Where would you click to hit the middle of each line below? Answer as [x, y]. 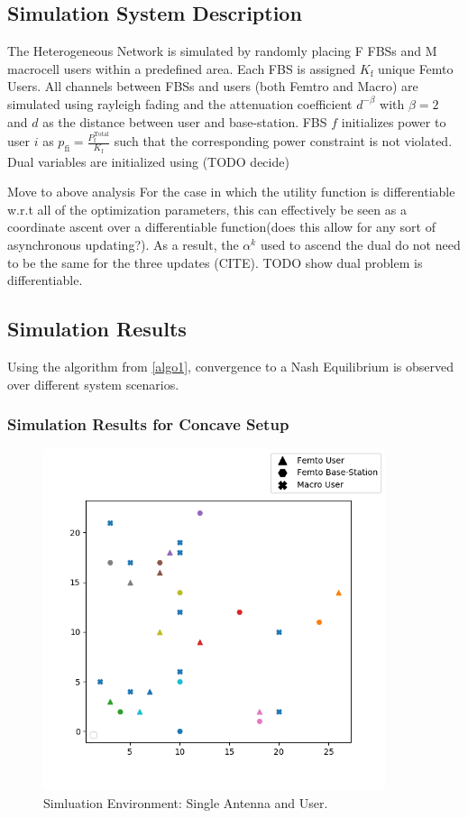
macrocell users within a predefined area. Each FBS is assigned [182, 68]
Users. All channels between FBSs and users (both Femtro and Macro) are [213, 86]
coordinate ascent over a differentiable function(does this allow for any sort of [221, 227]
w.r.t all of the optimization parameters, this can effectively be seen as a [207, 209]
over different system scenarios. [93, 384]
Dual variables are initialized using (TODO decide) [148, 161]
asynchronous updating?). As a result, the [123, 245]
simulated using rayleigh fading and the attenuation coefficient [180, 103]
